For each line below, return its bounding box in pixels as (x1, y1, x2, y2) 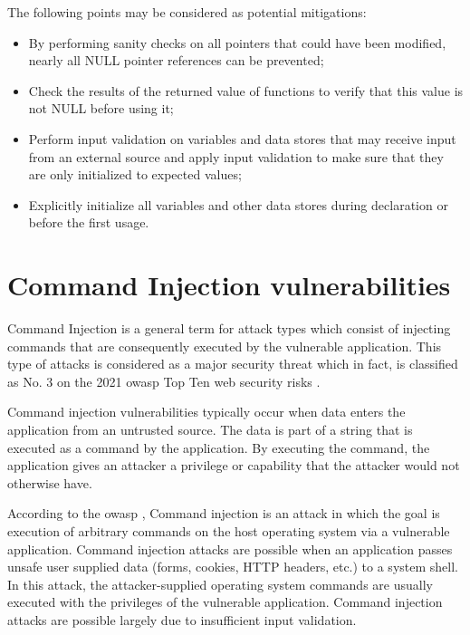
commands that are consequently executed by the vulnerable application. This (7, 336, 442, 355)
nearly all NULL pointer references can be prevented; (28, 51, 324, 70)
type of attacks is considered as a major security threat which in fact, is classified (7, 354, 458, 373)
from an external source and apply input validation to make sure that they (28, 147, 444, 166)
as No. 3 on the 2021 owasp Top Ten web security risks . (7, 371, 321, 390)
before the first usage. (28, 213, 149, 232)
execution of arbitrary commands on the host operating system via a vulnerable (7, 522, 450, 540)
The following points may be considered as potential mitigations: (7, 3, 367, 21)
